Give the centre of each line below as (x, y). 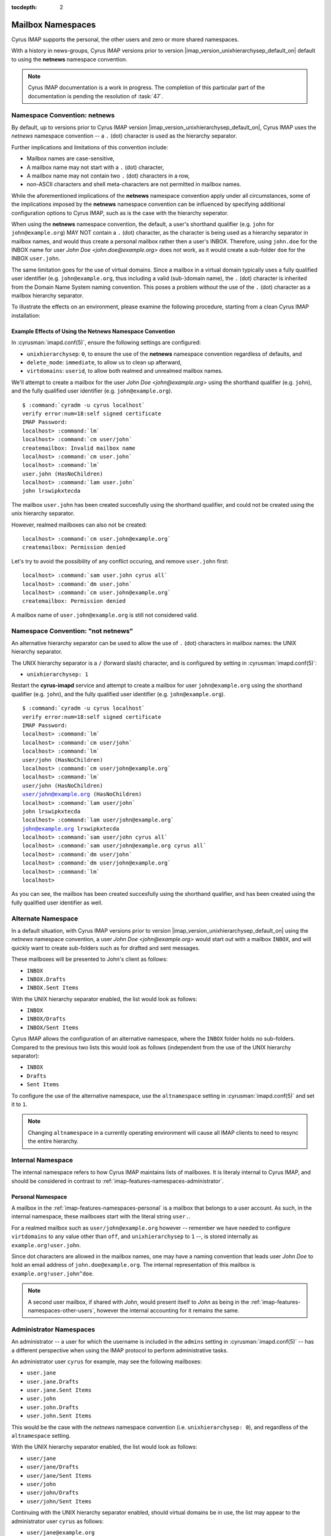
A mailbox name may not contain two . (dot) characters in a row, (108, 176)
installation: (26, 315)
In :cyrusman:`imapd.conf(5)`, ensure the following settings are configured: (106, 343)
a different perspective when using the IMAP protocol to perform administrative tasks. (120, 1350)
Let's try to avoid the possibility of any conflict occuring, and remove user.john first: (120, 561)
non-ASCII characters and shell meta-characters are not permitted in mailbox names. (134, 184)
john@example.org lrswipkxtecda (71, 829)
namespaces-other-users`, (62, 1311)
